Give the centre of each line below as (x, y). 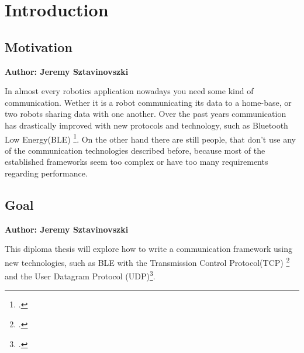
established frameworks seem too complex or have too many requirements (137, 162)
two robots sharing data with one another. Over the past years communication (146, 114)
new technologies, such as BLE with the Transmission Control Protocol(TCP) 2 (147, 261)
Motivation (39, 46)
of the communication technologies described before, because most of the (135, 150)
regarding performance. (46, 173)
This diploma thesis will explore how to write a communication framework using (148, 249)
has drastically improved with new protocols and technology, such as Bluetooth (146, 125)
